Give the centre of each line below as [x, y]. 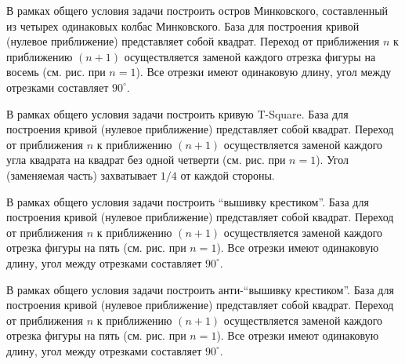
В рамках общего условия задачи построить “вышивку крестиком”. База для [188, 201]
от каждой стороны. [228, 175]
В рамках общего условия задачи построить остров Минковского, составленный [197, 10]
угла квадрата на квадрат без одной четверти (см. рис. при [146, 160]
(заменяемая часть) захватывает [82, 175]
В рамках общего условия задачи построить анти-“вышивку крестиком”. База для [200, 289]
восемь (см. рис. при [56, 72]
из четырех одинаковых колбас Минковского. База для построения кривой [183, 25]
